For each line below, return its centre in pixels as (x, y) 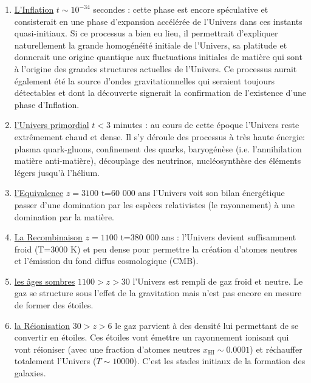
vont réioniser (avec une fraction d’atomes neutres (107, 349)
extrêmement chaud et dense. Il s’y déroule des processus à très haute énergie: (160, 136)
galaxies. (30, 373)
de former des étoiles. (54, 305)
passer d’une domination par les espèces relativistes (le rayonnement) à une (154, 204)
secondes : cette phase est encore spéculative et (181, 9)
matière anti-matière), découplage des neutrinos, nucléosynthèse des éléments (158, 161)
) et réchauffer (276, 349)
